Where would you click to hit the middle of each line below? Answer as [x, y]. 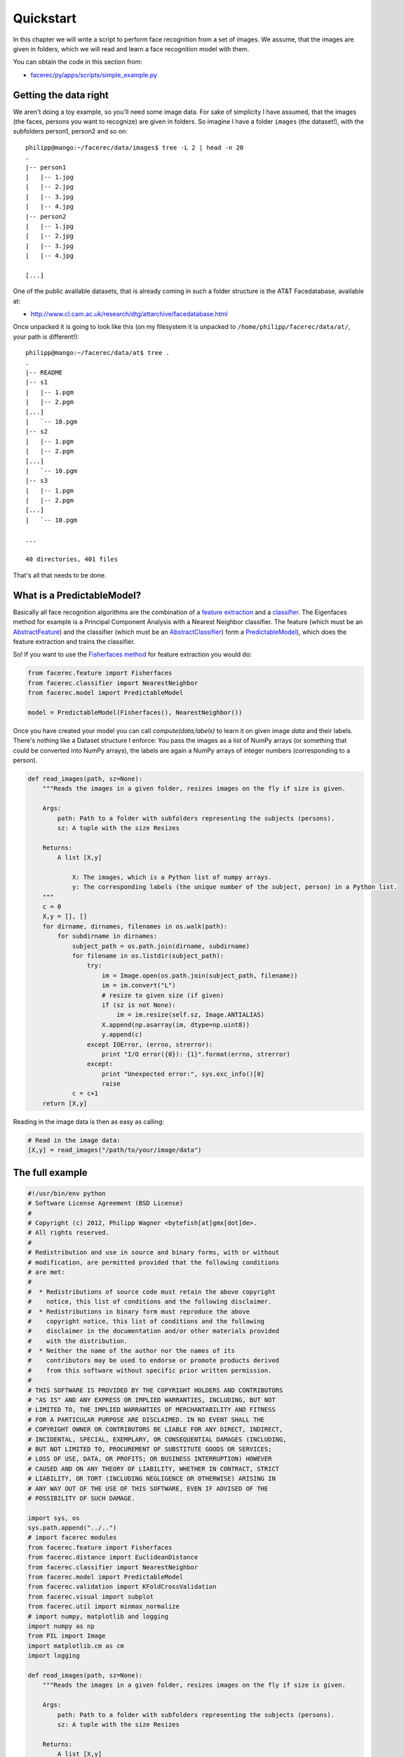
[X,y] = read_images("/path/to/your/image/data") [115, 1150]
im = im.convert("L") [139, 985]
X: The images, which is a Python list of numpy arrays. [172, 877]
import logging [54, 1656]
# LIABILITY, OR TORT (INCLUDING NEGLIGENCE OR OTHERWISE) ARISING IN [152, 1479]
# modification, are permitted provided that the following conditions [154, 1262]
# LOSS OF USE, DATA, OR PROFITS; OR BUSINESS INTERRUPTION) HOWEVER [150, 1459]
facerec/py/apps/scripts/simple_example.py [94, 74]
